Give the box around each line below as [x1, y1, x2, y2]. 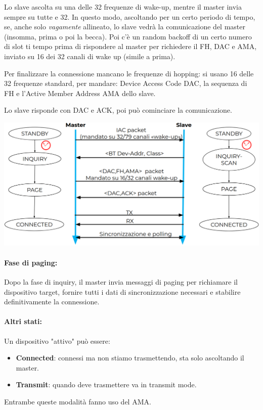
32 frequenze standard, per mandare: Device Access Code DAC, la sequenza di [4, 78, 247, 88]
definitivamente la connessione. [4, 296, 100, 307]
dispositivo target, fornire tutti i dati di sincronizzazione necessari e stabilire [4, 286, 241, 297]
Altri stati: [4, 316, 42, 327]
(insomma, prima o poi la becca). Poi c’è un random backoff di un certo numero [4, 31, 252, 41]
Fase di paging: [4, 257, 58, 267]
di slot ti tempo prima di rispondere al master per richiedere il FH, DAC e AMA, [4, 41, 257, 52]
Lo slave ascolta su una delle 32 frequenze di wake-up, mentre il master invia [4, 2, 242, 12]
